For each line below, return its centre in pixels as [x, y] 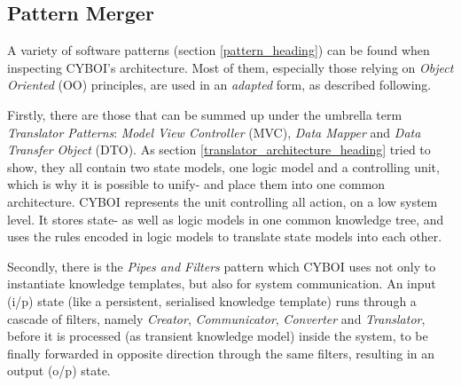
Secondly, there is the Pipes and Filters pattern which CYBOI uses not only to [222, 266]
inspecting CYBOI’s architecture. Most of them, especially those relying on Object [230, 67]
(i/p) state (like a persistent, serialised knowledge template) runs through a [212, 300]
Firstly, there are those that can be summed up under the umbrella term [205, 114]
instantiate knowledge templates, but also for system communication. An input [222, 284]
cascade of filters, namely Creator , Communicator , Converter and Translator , [216, 318]
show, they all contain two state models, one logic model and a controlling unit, [223, 166]
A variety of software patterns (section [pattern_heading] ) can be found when [219, 50]
